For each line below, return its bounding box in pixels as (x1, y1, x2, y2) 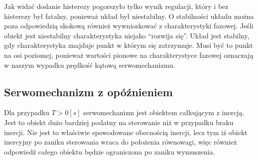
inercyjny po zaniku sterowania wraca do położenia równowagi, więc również (4, 137, 237, 147)
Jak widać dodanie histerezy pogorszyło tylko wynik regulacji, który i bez (4, 1, 229, 11)
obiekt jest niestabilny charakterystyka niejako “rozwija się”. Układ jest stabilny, (4, 30, 250, 40)
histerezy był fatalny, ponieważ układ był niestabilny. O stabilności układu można (4, 10, 254, 21)
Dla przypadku (4, 107, 49, 118)
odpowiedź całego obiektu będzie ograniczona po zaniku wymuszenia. (4, 146, 215, 157)
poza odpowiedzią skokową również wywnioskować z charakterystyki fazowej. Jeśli (4, 20, 254, 31)
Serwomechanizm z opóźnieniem (4, 84, 173, 99)
